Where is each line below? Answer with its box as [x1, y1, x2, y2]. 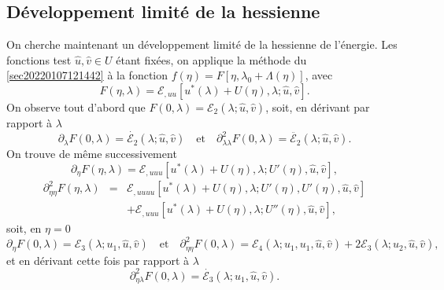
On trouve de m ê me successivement [6, 145, 177, 162]
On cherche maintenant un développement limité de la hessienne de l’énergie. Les [6, 36, 398, 53]
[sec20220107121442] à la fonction [6, 67, 168, 83]
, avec [305, 67, 333, 83]
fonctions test [6, 51, 72, 68]
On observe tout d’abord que [6, 98, 146, 115]
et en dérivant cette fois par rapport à [6, 251, 190, 268]
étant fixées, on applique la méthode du [116, 51, 307, 68]
